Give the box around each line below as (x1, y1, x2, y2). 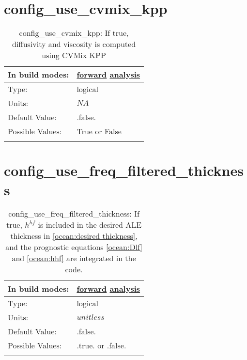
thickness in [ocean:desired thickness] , (10, 230, 138, 242)
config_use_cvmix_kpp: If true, (19, 27, 129, 39)
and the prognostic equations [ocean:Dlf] (5, 241, 142, 253)
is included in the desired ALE (38, 219, 142, 231)
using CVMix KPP (42, 49, 106, 61)
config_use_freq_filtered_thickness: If (8, 208, 139, 219)
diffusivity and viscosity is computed (12, 38, 136, 50)
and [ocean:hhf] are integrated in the (12, 252, 136, 264)
